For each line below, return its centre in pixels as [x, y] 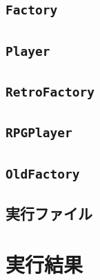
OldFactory [43, 174]
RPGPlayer [39, 133]
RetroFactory [50, 92]
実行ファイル [49, 213]
